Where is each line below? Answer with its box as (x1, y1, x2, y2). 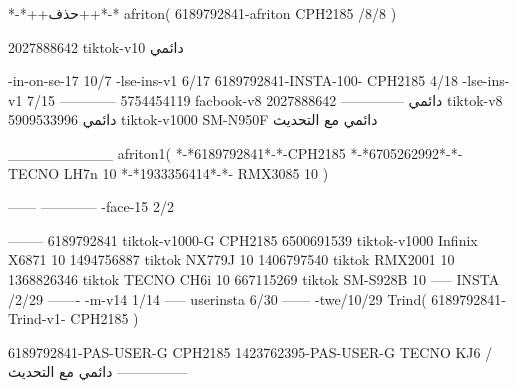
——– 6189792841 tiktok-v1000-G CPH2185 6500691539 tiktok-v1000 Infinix (8, 229, 478, 250)
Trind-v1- (8, 308, 66, 329)
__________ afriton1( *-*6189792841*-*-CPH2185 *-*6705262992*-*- (8, 142, 463, 163)
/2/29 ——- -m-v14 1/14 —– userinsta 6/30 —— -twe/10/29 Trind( (8, 288, 427, 309)
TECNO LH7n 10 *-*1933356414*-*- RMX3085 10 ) (8, 162, 329, 183)
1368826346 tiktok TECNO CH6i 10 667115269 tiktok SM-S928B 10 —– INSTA (8, 268, 500, 289)
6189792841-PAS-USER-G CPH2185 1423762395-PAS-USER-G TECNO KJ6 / (8, 341, 493, 362)
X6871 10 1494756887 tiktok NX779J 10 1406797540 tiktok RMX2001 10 (8, 249, 455, 270)
